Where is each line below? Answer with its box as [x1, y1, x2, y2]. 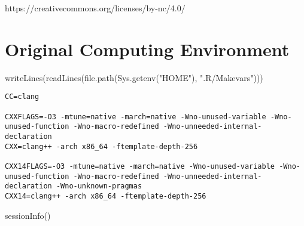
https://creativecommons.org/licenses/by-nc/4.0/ [5, 2, 186, 14]
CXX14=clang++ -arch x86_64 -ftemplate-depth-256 [5, 191, 206, 200]
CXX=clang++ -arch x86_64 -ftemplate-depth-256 [5, 142, 198, 151]
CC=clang [5, 92, 39, 101]
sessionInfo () [5, 209, 51, 221]
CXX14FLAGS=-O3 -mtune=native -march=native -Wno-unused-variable [5, 162, 275, 171]
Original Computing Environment [5, 36, 290, 61]
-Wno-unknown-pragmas [56, 182, 142, 191]
